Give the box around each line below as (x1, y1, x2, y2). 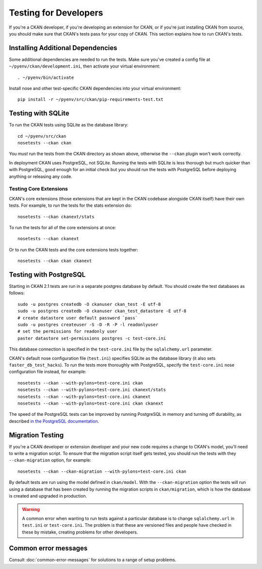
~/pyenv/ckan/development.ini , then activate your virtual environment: (9, 63, 161, 69)
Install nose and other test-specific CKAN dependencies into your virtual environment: (9, 86, 181, 91)
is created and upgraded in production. (9, 493, 87, 498)
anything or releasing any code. (9, 173, 72, 179)
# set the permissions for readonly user (17, 329, 117, 334)
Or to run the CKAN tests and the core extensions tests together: (9, 247, 138, 252)
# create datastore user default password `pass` (17, 315, 138, 320)
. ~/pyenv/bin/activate (17, 74, 74, 80)
